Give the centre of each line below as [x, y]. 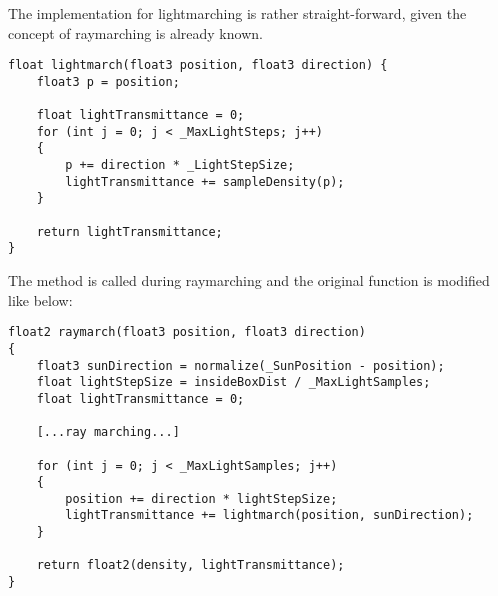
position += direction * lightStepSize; [201, 498]
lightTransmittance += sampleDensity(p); [205, 181]
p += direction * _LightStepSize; [180, 165]
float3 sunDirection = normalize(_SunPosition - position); [240, 365]
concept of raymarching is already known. [135, 32]
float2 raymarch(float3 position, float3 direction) [187, 332]
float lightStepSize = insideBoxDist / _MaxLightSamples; [233, 382]
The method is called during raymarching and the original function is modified [249, 280]
